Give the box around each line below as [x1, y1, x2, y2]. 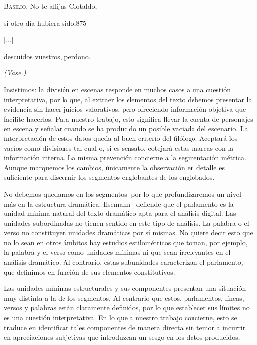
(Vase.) [4, 68, 26, 78]
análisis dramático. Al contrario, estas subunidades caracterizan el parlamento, [4, 257, 243, 267]
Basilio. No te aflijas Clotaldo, [4, 1, 97, 11]
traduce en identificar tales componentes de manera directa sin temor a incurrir [4, 322, 246, 332]
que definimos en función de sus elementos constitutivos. [4, 266, 175, 276]
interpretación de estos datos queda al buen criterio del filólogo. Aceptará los [4, 133, 238, 143]
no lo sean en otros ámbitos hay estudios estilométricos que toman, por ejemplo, [4, 237, 248, 247]
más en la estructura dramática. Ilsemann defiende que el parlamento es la [4, 198, 234, 208]
